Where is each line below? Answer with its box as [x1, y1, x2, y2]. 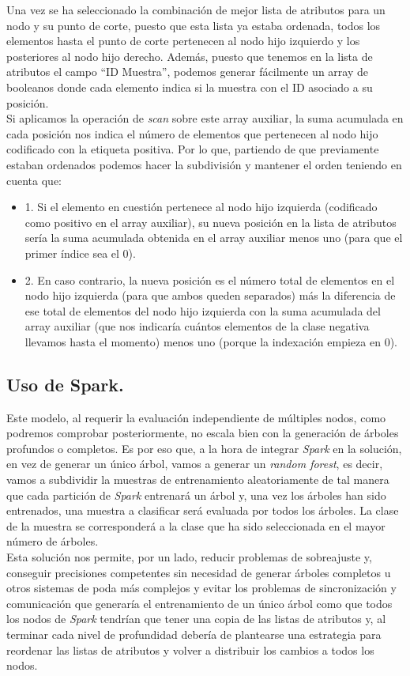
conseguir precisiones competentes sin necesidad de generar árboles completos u [6, 564, 391, 580]
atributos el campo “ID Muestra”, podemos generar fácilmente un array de [6, 63, 368, 80]
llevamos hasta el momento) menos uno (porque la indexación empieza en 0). [24, 333, 397, 349]
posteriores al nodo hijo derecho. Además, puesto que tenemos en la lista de [6, 47, 373, 64]
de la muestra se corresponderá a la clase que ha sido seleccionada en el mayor [6, 517, 386, 534]
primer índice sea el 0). [24, 244, 136, 261]
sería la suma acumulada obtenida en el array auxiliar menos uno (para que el [24, 229, 403, 246]
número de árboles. [6, 533, 99, 549]
